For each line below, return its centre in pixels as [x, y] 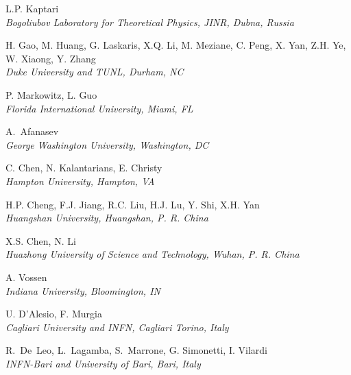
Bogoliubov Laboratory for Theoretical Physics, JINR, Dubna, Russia [150, 22]
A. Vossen [26, 277]
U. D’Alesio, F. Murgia [54, 314]
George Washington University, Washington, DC [107, 144]
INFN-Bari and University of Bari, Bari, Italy [103, 363]
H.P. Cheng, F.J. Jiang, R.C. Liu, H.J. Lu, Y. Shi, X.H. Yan [133, 204]
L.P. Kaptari [32, 8]
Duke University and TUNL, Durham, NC [95, 72]
